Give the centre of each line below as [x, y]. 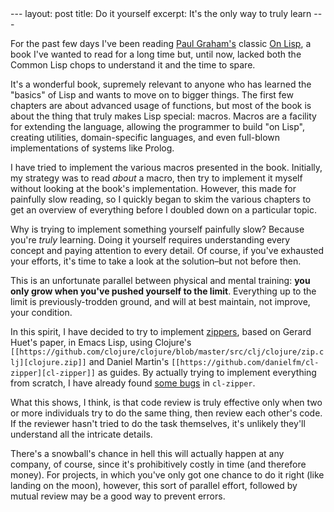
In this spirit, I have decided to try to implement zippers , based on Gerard [161, 331]
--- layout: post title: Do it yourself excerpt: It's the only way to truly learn [161, 13]
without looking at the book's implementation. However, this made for [153, 188]
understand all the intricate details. [81, 434]
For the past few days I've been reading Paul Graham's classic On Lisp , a [161, 43]
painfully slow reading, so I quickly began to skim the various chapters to [161, 199]
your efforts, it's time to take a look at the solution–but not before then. [156, 261]
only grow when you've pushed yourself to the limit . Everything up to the [163, 291]
